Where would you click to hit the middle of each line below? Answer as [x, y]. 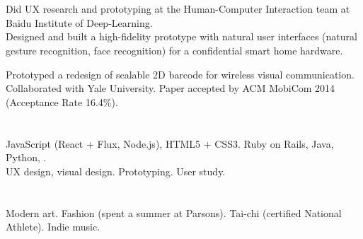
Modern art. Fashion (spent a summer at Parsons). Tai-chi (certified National [174, 212]
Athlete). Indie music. [53, 227]
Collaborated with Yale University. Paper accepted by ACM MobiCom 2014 [171, 88]
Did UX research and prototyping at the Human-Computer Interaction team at [178, 9]
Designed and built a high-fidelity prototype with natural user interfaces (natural [181, 36]
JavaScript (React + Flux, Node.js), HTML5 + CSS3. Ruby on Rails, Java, [170, 143]
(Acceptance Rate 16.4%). [62, 101]
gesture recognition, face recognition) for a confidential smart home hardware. [174, 50]
